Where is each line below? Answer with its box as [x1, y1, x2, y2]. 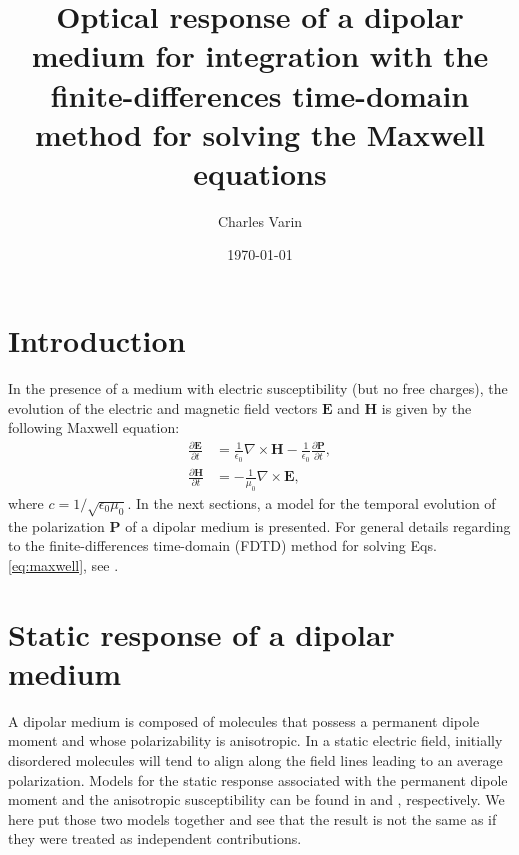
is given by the [381, 397, 472, 418]
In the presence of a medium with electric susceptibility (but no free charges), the [8, 378, 508, 398]
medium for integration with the [31, 35, 489, 76]
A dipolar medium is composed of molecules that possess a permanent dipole [8, 710, 480, 731]
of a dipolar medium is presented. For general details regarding [125, 515, 511, 536]
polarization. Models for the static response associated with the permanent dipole [8, 769, 508, 790]
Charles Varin [217, 210, 303, 231]
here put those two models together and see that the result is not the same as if [8, 808, 497, 829]
